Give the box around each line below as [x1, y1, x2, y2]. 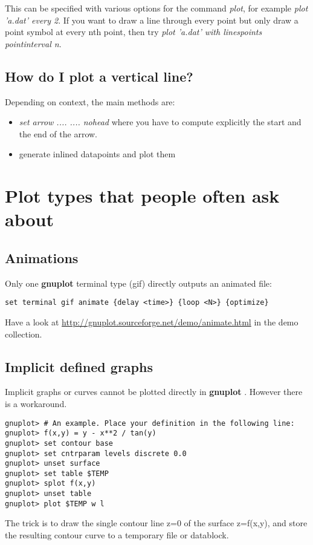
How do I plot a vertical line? [5, 67, 193, 85]
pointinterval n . [5, 37, 62, 50]
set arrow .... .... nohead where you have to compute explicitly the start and [19, 116, 302, 128]
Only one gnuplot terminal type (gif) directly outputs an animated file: [5, 276, 272, 289]
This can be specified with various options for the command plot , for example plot [5, 2, 308, 14]
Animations [5, 248, 79, 267]
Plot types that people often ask [5, 183, 280, 208]
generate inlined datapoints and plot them [19, 148, 176, 160]
